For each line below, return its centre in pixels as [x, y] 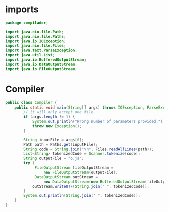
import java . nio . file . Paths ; [36, 36]
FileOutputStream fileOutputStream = [74, 168]
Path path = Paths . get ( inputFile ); [61, 144]
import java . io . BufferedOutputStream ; [46, 60]
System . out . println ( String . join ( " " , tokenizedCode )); [82, 196]
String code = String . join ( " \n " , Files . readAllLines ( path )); [89, 149]
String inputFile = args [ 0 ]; [54, 140]
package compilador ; [27, 23]
